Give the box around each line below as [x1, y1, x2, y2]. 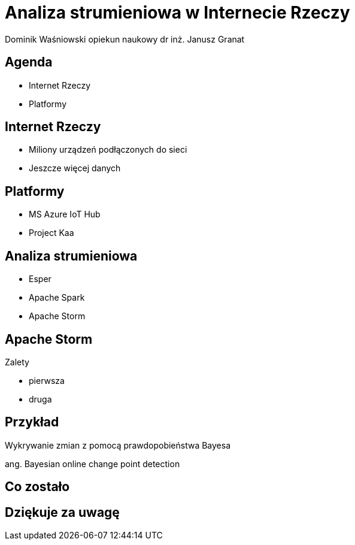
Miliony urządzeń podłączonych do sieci [29, 144, 187, 155]
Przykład [5, 414, 59, 430]
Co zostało [5, 479, 70, 495]
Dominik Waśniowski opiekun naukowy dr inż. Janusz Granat [5, 34, 245, 44]
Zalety [5, 356, 29, 367]
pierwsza [29, 375, 65, 386]
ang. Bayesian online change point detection [5, 458, 180, 469]
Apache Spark [29, 292, 85, 303]
